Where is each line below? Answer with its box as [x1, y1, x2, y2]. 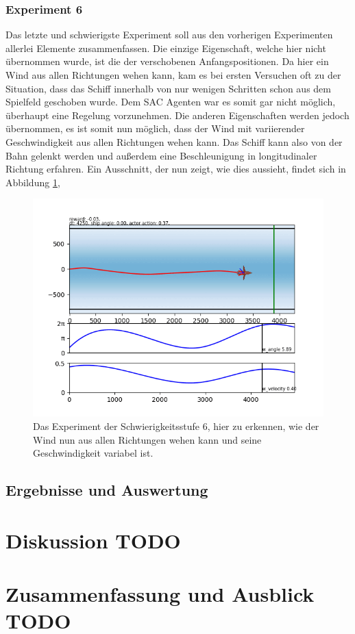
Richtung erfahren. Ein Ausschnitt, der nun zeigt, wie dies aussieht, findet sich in [5, 162, 346, 176]
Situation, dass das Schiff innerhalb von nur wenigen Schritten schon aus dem [5, 81, 331, 95]
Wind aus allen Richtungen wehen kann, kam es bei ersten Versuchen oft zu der [5, 68, 341, 81]
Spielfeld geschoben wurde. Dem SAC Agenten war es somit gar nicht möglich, [5, 94, 336, 109]
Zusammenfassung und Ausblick [5, 580, 315, 608]
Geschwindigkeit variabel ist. [33, 446, 154, 460]
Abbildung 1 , [5, 175, 60, 189]
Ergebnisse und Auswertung [5, 479, 208, 500]
